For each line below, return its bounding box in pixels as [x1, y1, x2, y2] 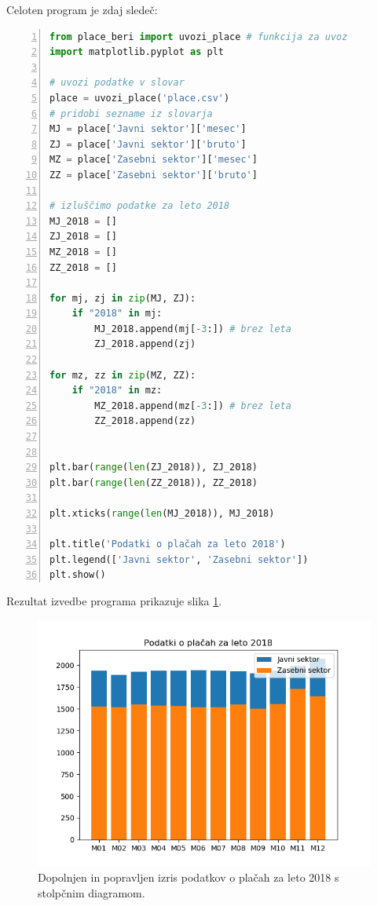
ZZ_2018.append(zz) [94, 415, 196, 427]
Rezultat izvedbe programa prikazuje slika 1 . [6, 592, 222, 608]
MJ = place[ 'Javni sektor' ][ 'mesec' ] [49, 123, 247, 135]
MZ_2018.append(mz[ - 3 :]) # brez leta [94, 400, 291, 411]
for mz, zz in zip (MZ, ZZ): [49, 369, 196, 381]
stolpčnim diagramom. [38, 884, 145, 901]
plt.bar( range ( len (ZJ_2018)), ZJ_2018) [49, 462, 258, 473]
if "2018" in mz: [71, 385, 163, 396]
